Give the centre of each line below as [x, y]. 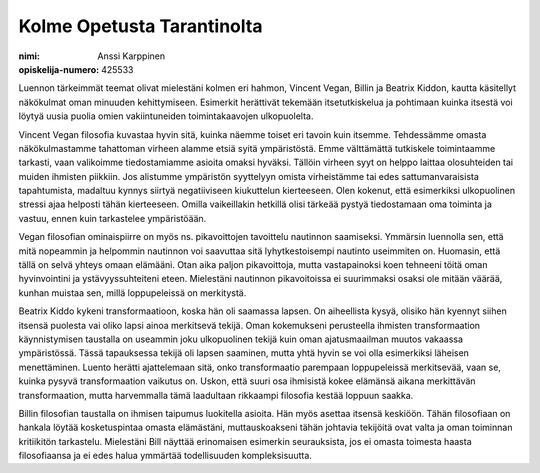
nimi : [29, 56]
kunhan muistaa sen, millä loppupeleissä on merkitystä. [132, 292]
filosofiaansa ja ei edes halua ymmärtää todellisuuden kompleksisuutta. [165, 456]
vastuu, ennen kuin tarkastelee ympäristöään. [112, 218]
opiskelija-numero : [59, 69]
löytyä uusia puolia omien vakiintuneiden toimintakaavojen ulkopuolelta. [166, 116]
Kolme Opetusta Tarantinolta [140, 26]
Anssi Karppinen [131, 56]
